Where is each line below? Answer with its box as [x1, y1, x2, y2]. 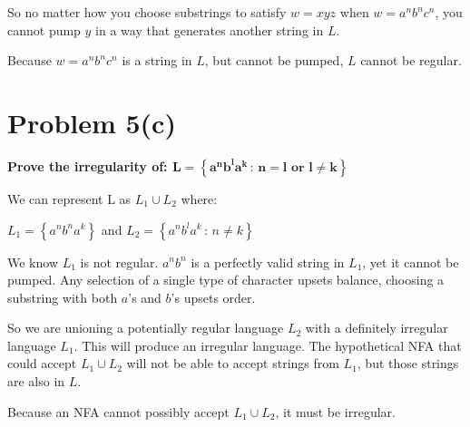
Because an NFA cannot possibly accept [7, 402, 230, 421]
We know [7, 252, 58, 271]
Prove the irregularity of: [7, 156, 168, 175]
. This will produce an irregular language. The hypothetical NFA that [73, 335, 462, 354]
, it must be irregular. [275, 402, 396, 421]
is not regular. [80, 252, 159, 271]
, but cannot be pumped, [204, 51, 344, 70]
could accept [7, 354, 77, 373]
